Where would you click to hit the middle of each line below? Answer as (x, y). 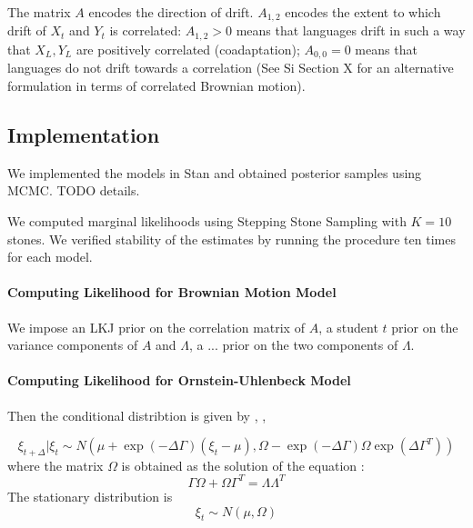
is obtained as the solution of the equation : (243, 465)
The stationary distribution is (90, 496)
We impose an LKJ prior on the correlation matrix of (156, 327)
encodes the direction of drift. (171, 12)
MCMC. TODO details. (74, 190)
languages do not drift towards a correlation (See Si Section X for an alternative (231, 68)
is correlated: (146, 30)
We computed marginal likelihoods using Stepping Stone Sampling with (207, 220)
